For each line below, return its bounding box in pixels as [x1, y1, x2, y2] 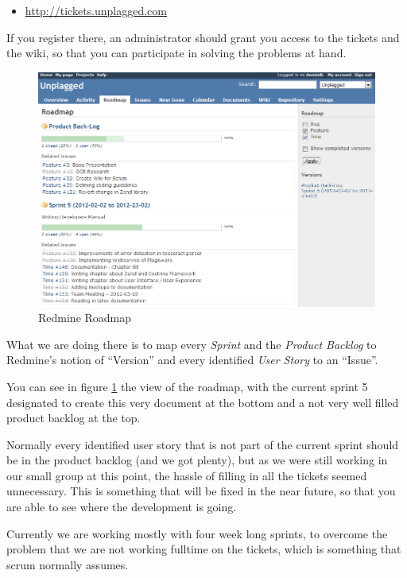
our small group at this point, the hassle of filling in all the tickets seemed [6, 467, 367, 483]
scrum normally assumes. [6, 556, 129, 572]
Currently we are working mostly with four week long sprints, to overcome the [6, 525, 388, 541]
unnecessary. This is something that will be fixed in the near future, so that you [6, 483, 396, 499]
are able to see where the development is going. [6, 498, 237, 515]
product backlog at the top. [6, 409, 141, 426]
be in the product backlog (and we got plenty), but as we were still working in [6, 452, 388, 468]
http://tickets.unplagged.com [25, 2, 168, 18]
